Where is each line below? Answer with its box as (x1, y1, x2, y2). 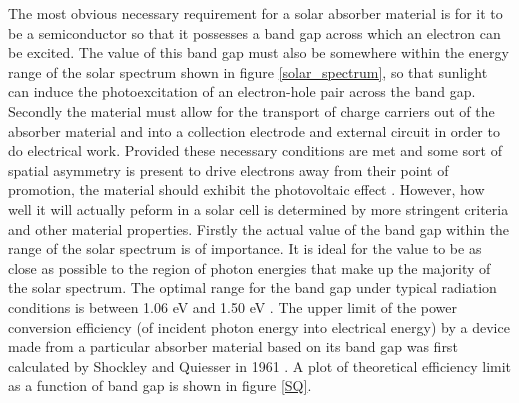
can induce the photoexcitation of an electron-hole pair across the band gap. (8, 81, 476, 102)
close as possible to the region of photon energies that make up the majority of (8, 257, 491, 278)
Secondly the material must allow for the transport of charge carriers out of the (8, 100, 495, 121)
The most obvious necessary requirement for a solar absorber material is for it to (8, 3, 503, 23)
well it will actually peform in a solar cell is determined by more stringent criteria (8, 198, 509, 219)
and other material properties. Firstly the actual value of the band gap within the (8, 218, 510, 239)
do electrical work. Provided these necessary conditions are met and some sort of (8, 140, 502, 161)
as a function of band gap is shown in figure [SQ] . (8, 375, 312, 396)
